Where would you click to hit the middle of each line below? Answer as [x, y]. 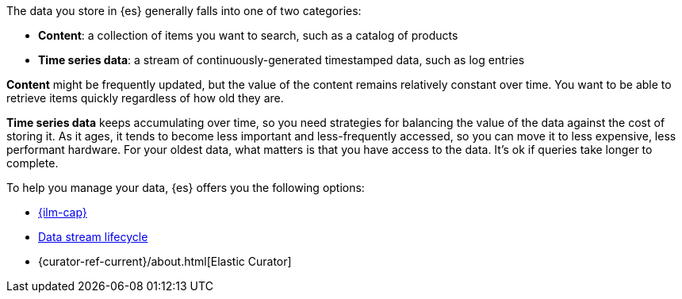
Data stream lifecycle [93, 237]
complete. [33, 163]
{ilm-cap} [63, 212]
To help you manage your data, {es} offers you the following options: [186, 188]
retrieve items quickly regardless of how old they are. [145, 98]
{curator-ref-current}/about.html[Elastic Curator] [165, 261]
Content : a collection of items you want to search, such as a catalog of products [248, 35]
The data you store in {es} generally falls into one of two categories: [184, 11]
